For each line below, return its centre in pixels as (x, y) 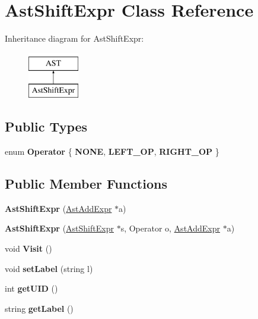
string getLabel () (39, 308)
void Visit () (28, 248)
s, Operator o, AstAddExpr (170, 228)
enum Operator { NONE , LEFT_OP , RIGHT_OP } (112, 151)
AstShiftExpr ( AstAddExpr (58, 208)
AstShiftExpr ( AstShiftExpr (59, 228)
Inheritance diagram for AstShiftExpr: (74, 38)
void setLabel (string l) (49, 268)
